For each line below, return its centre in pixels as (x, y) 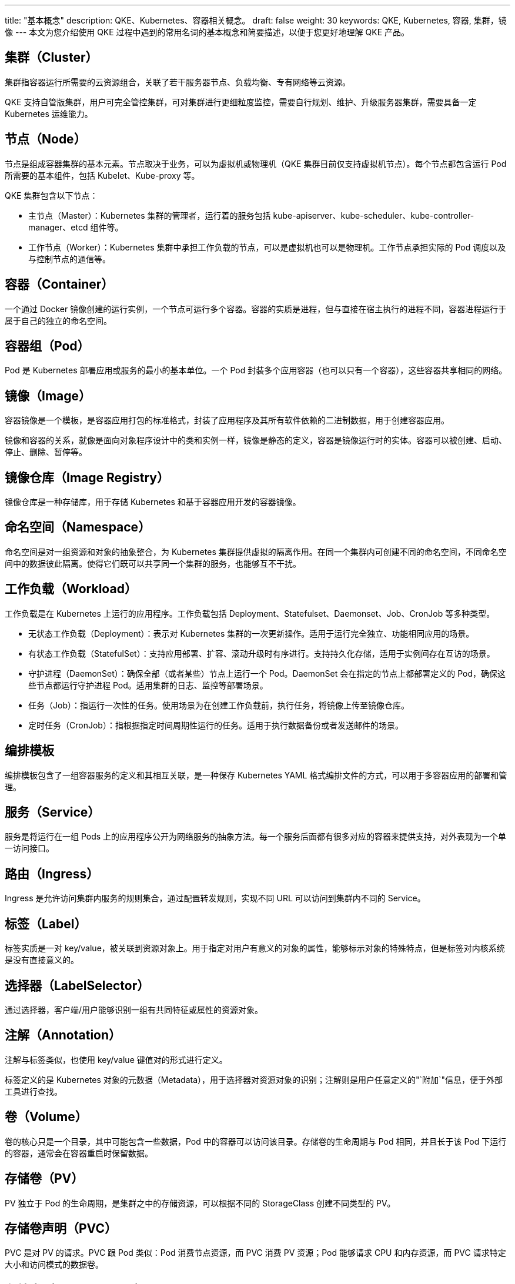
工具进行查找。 (34, 1091)
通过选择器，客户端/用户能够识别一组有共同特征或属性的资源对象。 (134, 1009)
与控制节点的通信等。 (69, 259)
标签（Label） (46, 924)
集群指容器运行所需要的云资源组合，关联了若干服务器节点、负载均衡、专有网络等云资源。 (178, 82)
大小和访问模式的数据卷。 (54, 1265)
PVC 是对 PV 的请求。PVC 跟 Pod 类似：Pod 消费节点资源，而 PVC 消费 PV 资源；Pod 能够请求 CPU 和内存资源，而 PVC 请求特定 (255, 1253)
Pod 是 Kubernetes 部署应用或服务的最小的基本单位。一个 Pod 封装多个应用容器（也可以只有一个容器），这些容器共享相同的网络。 (256, 370)
